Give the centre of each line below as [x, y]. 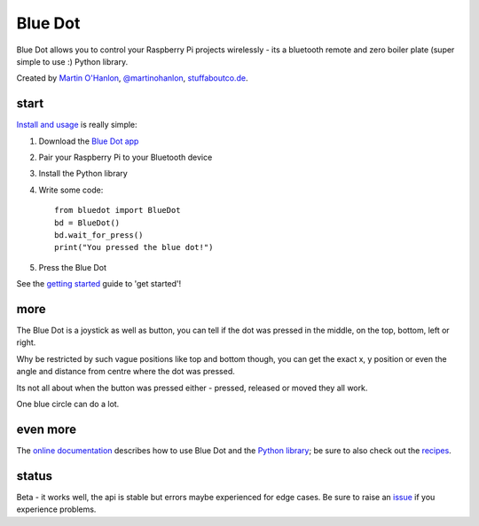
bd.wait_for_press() [99, 235]
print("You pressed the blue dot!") [134, 247]
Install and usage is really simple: [77, 125]
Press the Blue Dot [72, 267]
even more [47, 429]
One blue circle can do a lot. [68, 404]
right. [26, 342]
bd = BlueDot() [87, 223]
